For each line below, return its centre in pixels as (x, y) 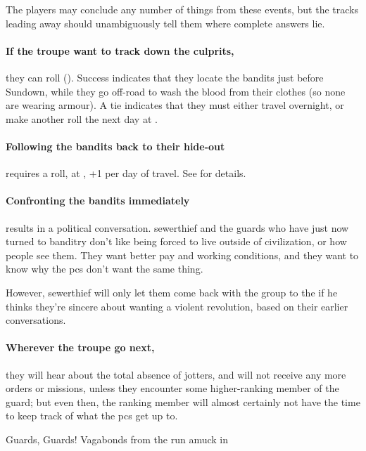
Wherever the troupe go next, (80, 347)
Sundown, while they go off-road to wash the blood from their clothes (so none (176, 91)
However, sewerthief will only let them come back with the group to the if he (172, 292)
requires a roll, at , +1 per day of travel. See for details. (126, 173)
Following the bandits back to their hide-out (115, 146)
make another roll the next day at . (82, 118)
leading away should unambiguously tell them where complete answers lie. (165, 23)
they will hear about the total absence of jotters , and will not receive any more (176, 374)
